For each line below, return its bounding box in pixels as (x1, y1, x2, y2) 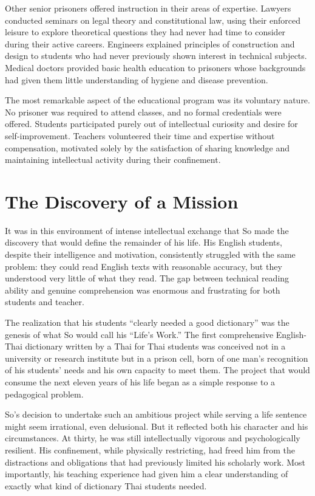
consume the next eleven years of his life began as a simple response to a (5, 375, 276, 388)
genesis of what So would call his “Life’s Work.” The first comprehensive (5, 328, 274, 340)
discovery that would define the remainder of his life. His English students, (5, 236, 282, 249)
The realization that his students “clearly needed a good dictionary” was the (5, 316, 290, 328)
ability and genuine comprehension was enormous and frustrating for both (5, 283, 280, 296)
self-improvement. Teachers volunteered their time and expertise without (5, 129, 275, 142)
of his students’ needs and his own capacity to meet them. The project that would (5, 363, 310, 376)
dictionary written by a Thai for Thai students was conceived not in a (25, 340, 286, 353)
